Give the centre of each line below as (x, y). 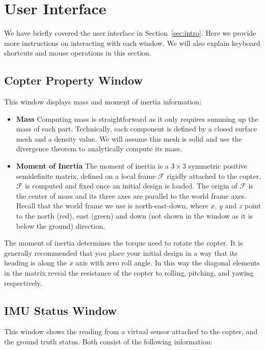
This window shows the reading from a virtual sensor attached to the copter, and (131, 331)
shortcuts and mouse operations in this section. (78, 53)
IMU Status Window (61, 310)
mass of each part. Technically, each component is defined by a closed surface (137, 129)
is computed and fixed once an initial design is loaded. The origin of (131, 186)
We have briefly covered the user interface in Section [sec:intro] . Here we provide (130, 33)
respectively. (23, 282)
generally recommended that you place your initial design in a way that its (121, 252)
